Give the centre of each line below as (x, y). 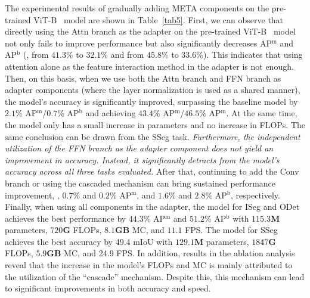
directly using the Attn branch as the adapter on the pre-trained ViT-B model (150, 31)
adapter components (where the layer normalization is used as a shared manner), (153, 90)
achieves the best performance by (66, 218)
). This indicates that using (253, 55)
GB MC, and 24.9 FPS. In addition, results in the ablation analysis (171, 253)
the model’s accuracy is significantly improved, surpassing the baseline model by (151, 101)
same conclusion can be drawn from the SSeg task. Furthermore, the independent (153, 136)
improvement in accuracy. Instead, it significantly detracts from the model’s (142, 159)
